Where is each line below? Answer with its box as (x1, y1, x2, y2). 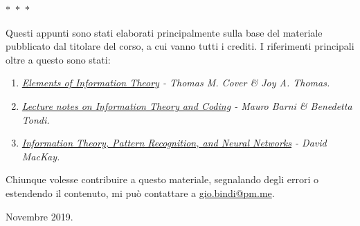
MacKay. (21, 149, 60, 163)
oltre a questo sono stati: (6, 52, 111, 66)
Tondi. (21, 112, 50, 126)
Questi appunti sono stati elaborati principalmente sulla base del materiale (6, 25, 323, 39)
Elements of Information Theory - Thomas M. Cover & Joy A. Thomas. (21, 75, 330, 90)
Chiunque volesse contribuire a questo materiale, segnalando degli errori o (6, 172, 319, 187)
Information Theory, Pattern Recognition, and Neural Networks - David (21, 135, 327, 150)
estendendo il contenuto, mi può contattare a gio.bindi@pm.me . (6, 185, 275, 200)
